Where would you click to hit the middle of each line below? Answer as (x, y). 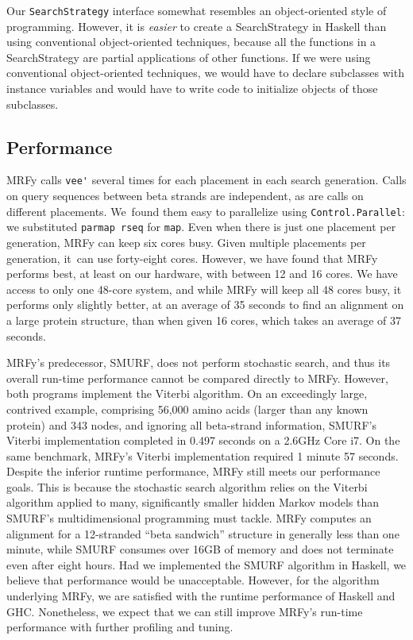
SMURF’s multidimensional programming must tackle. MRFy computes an (189, 518)
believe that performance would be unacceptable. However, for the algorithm (193, 580)
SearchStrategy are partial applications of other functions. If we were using (189, 57)
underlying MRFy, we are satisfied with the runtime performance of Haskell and (201, 596)
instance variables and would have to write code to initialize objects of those (192, 89)
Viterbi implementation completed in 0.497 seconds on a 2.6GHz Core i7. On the (203, 440)
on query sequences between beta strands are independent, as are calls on (185, 196)
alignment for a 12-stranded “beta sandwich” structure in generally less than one (203, 533)
